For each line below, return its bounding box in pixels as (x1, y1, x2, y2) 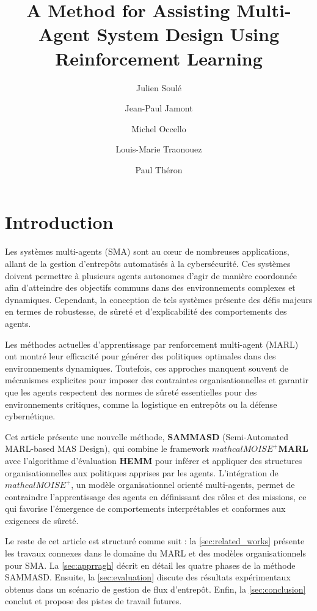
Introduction (5, 209, 114, 234)
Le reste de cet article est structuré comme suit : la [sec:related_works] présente (5, 534, 305, 547)
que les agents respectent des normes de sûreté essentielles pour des (5, 385, 257, 398)
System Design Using (97, 21, 280, 47)
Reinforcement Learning (55, 45, 263, 70)
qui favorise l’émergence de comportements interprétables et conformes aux (5, 502, 286, 515)
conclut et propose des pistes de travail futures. (5, 594, 182, 607)
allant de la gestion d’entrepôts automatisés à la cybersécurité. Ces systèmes (5, 257, 291, 269)
